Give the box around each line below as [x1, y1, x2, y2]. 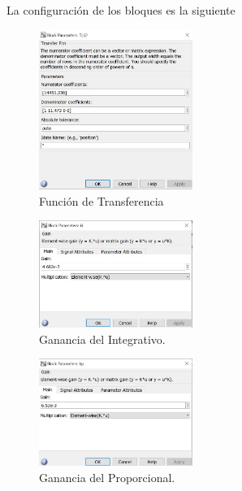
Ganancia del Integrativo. [39, 330, 166, 347]
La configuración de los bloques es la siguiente [6, 2, 236, 18]
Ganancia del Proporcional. [39, 468, 175, 485]
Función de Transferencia [39, 192, 164, 209]
